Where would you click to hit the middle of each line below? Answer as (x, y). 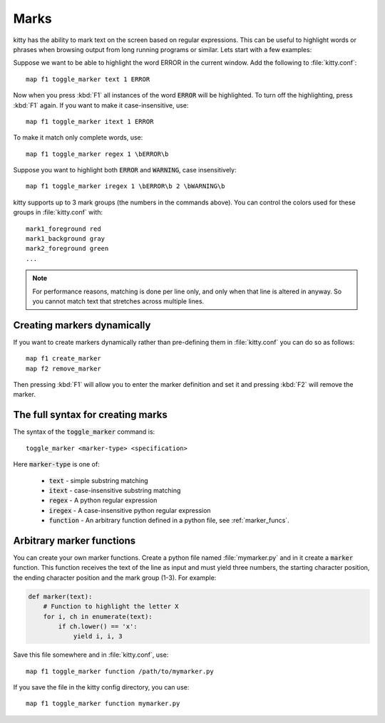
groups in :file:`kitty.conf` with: (58, 212)
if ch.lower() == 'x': (98, 626)
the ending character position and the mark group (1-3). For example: (115, 578)
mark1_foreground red (63, 229)
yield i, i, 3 (98, 636)
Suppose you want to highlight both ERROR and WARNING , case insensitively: (125, 170)
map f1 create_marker (63, 359)
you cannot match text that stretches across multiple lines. (118, 301)
